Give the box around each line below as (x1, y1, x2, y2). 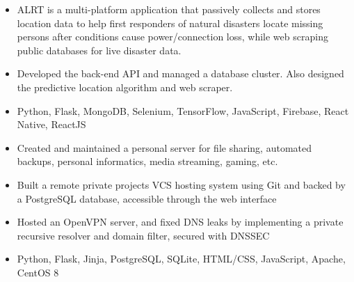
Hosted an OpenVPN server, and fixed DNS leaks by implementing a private (17, 214, 344, 229)
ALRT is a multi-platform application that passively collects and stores (17, 2, 321, 16)
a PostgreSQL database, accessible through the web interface (17, 191, 277, 205)
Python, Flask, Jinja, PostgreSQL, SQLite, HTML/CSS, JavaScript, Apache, (17, 251, 346, 266)
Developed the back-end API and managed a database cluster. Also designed (17, 66, 344, 81)
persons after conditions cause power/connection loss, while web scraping (17, 29, 328, 44)
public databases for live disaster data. (17, 42, 182, 57)
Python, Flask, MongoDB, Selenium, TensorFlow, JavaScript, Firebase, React (17, 103, 349, 118)
